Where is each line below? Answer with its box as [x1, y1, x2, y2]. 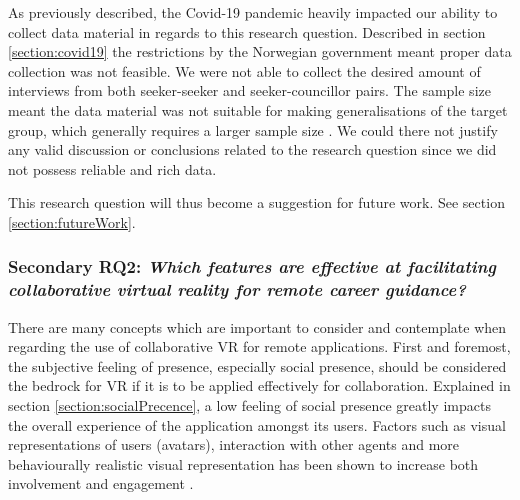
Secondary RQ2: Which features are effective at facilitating [8, 254, 496, 279]
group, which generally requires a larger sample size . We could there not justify [8, 119, 498, 140]
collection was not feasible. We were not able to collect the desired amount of [8, 60, 481, 81]
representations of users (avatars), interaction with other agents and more [8, 434, 460, 455]
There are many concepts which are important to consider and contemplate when [8, 316, 507, 337]
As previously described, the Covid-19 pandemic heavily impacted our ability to [8, 2, 498, 22]
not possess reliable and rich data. [8, 158, 217, 179]
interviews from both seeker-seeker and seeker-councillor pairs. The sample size [8, 80, 491, 101]
